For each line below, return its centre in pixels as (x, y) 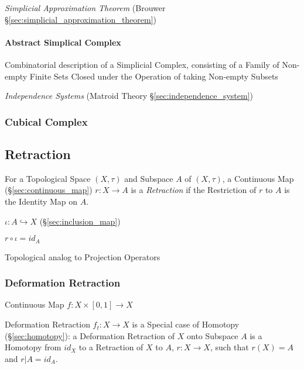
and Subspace (149, 178)
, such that (229, 347)
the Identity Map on (41, 201)
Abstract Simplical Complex (63, 42)
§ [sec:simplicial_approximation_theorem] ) (81, 19)
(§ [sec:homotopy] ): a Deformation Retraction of (90, 335)
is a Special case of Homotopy (186, 324)
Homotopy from (33, 347)
